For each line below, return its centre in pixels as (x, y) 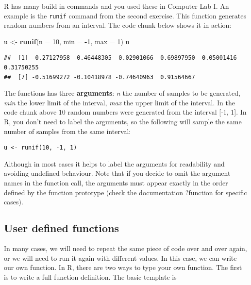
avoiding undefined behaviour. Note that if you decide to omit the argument (117, 173)
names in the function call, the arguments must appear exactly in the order (116, 182)
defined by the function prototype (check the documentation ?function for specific (125, 192)
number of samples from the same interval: (67, 131)
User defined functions (62, 228)
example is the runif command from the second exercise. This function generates (125, 15)
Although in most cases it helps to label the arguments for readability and (114, 163)
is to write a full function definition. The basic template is (90, 277)
